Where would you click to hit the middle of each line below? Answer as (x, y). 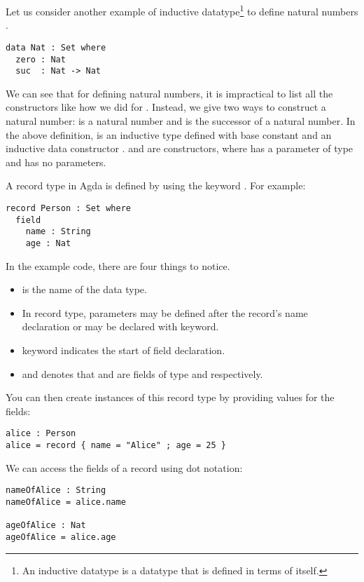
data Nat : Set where (56, 47)
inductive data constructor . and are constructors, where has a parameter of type (180, 148)
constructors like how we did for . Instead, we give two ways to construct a (166, 107)
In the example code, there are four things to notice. (118, 265)
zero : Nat (41, 59)
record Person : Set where (68, 208)
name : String (58, 232)
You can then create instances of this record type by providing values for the (170, 397)
